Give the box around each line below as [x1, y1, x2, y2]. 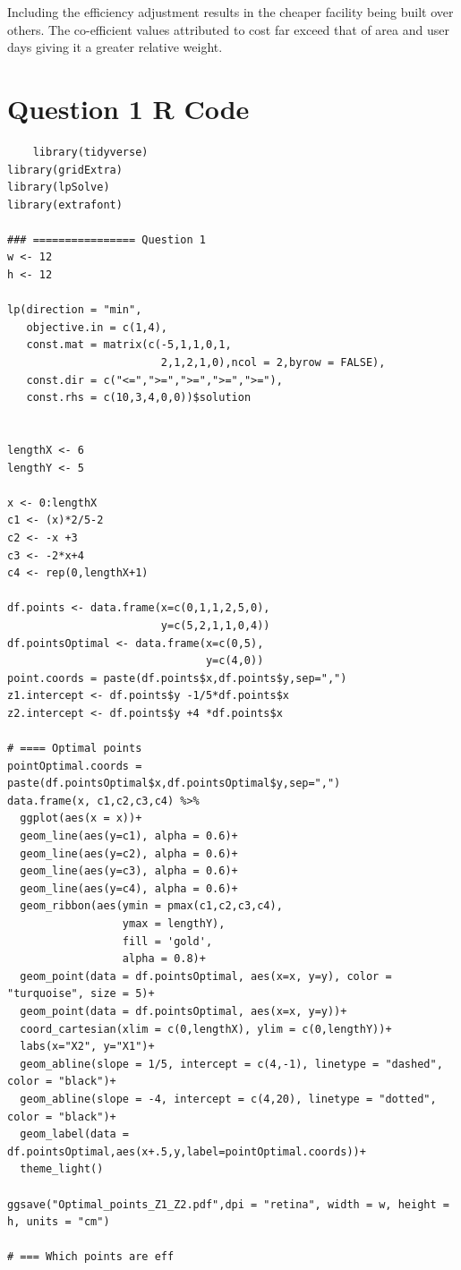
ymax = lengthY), [122, 917, 226, 931]
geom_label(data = [20, 1128, 130, 1141]
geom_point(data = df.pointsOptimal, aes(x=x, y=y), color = [20, 969, 392, 983]
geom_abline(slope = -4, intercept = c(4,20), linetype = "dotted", [20, 1092, 437, 1105]
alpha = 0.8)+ [122, 952, 206, 966]
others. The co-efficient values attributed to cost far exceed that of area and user [7, 20, 449, 38]
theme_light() [20, 1163, 104, 1176]
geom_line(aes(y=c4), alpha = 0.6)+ [20, 882, 238, 895]
